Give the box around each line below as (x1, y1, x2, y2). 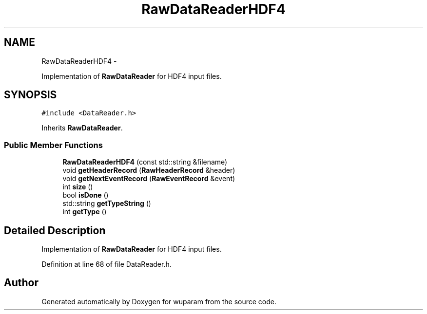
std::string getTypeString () (62, 199, 151, 208)
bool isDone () (62, 191, 109, 200)
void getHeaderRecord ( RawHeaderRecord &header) (62, 166, 235, 175)
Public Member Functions (4, 140, 103, 150)
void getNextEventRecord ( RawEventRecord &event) (62, 174, 235, 183)
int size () (62, 183, 93, 191)
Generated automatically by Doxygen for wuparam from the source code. (41, 297, 277, 306)
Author (4, 277, 39, 289)
